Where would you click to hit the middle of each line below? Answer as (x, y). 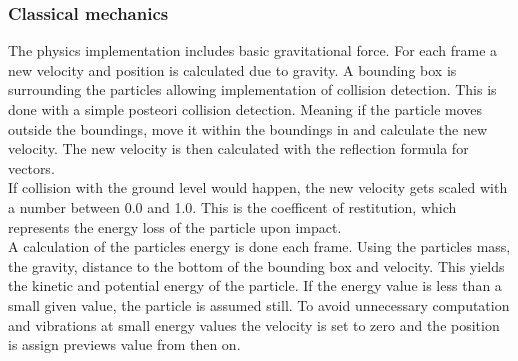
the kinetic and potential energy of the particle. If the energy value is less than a (255, 285)
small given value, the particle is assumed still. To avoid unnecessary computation (259, 304)
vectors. (31, 167)
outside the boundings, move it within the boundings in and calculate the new (247, 128)
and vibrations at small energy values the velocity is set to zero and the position (254, 324)
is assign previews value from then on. (124, 344)
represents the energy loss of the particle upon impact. (175, 226)
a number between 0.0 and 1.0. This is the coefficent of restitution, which (232, 206)
